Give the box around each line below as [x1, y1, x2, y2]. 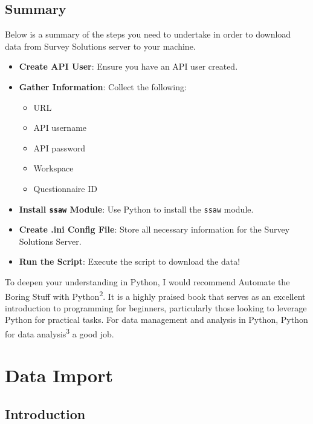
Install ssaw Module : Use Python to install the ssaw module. [19, 202, 254, 215]
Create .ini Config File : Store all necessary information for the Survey [19, 223, 290, 236]
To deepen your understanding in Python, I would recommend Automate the [5, 275, 290, 288]
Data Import [5, 363, 113, 388]
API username [33, 121, 87, 134]
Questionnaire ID [33, 182, 97, 194]
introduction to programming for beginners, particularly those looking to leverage [5, 301, 307, 314]
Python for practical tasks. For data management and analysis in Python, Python [5, 313, 308, 326]
